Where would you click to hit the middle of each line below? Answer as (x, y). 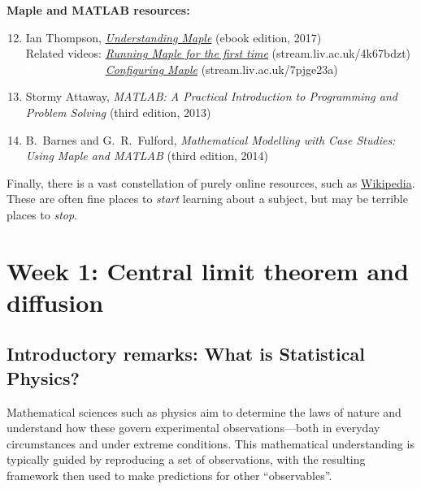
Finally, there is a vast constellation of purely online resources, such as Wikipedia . (211, 182)
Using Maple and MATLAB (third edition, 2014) (147, 156)
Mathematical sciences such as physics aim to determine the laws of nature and (204, 411)
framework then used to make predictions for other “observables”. (169, 476)
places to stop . (42, 214)
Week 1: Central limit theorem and (208, 270)
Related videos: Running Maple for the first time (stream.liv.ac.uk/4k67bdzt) (218, 53)
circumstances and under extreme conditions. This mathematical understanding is (210, 443)
